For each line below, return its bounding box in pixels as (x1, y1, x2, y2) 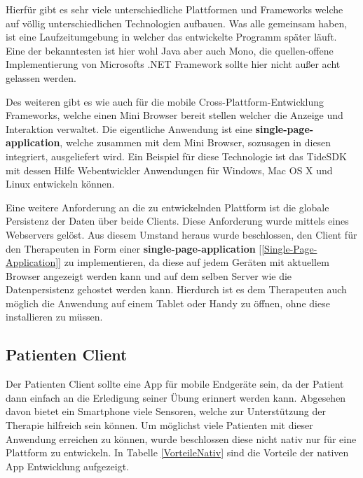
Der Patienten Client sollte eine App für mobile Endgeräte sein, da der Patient (6, 377, 344, 391)
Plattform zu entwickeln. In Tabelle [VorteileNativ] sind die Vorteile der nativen (6, 445, 349, 460)
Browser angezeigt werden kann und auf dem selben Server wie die (6, 268, 292, 283)
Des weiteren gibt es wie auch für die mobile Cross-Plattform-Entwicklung (6, 94, 324, 108)
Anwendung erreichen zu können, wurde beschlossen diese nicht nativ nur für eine (6, 431, 357, 446)
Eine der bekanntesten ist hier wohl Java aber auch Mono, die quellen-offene (6, 43, 334, 57)
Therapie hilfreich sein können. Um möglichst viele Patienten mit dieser (6, 418, 313, 433)
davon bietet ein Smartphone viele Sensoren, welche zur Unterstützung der (6, 404, 326, 419)
